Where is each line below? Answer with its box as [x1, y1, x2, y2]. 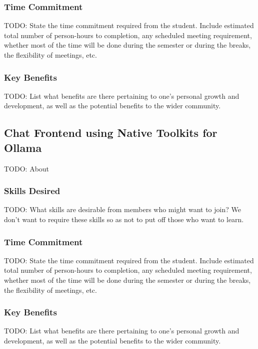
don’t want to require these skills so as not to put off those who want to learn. [4, 214, 244, 224]
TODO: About [4, 163, 49, 173]
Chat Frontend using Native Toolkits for [4, 125, 217, 140]
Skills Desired [4, 185, 60, 197]
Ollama [4, 139, 42, 155]
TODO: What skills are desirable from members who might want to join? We [4, 204, 241, 215]
